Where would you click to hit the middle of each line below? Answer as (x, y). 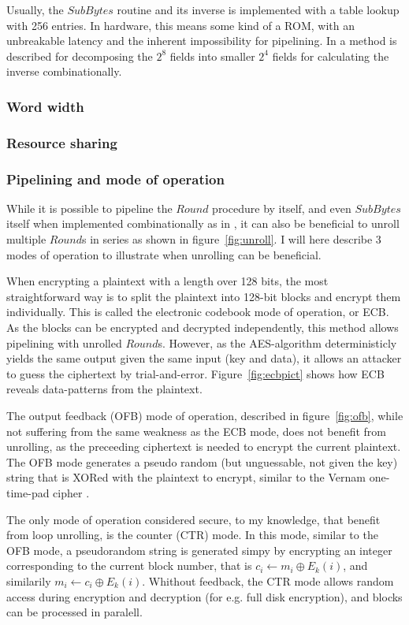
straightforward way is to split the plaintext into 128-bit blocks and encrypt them (204, 296)
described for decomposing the (80, 56)
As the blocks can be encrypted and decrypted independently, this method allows (203, 327)
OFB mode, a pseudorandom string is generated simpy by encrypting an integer (199, 550)
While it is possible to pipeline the (89, 208)
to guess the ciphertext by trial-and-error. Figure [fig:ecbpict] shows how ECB (195, 373)
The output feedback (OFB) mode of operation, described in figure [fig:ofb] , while (205, 415)
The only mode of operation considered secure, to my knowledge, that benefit (193, 519)
